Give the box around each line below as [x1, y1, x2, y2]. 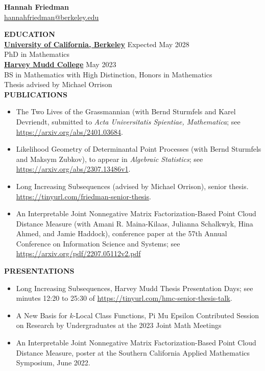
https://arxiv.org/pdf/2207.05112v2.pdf [16, 248, 141, 259]
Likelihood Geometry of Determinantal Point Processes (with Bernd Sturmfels [16, 143, 261, 154]
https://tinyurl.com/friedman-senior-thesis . [16, 191, 151, 201]
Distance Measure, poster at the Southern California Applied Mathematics [16, 347, 250, 358]
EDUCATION [4, 29, 55, 39]
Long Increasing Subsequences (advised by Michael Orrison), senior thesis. [16, 180, 249, 191]
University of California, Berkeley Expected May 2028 [4, 38, 189, 49]
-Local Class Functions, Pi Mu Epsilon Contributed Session [73, 310, 259, 320]
